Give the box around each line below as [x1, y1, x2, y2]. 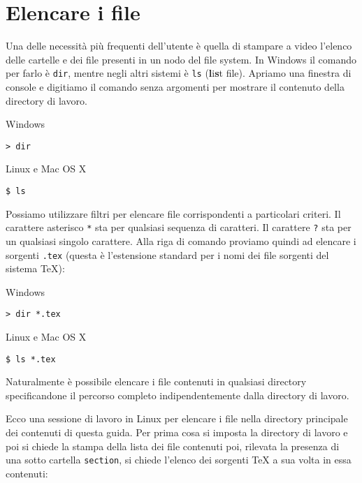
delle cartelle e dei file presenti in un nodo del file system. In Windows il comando [6, 52, 357, 66]
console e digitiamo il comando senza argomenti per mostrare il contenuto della [6, 79, 345, 94]
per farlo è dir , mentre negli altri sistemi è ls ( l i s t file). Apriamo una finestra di [6, 66, 352, 80]
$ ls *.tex [6, 354, 56, 364]
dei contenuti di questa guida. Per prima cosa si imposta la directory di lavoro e [6, 425, 348, 440]
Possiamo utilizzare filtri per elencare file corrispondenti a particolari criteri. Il [6, 206, 341, 221]
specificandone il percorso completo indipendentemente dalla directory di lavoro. [6, 387, 349, 402]
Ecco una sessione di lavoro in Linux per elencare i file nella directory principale [6, 411, 348, 426]
